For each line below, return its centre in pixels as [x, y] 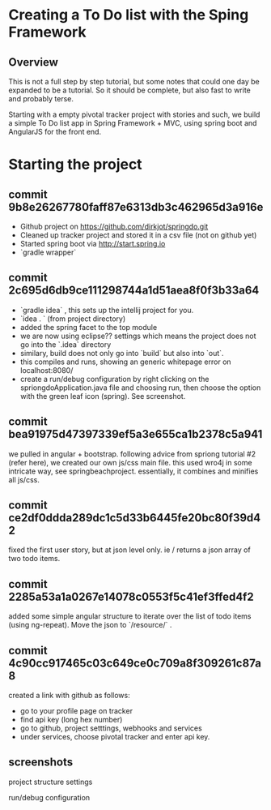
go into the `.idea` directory [66, 344]
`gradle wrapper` [48, 252]
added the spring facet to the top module [89, 327]
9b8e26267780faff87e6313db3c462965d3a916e [136, 207]
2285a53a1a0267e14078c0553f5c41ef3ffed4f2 [131, 596]
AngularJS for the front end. [55, 132]
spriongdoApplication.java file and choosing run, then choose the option [140, 388]
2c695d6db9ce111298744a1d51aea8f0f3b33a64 [134, 291]
